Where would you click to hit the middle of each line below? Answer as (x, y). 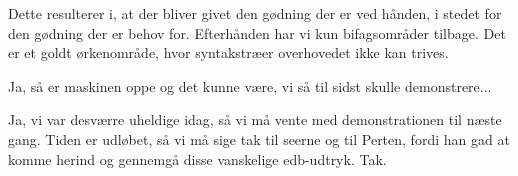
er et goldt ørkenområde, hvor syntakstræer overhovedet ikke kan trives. (228, 52)
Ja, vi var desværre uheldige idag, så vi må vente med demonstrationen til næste (255, 119)
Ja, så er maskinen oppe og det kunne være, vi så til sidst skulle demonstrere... (250, 85)
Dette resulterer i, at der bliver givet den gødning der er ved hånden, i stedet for (255, 13)
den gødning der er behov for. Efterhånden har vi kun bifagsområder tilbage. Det (257, 32)
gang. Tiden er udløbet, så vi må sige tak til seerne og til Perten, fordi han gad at (259, 138)
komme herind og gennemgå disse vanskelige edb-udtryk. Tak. (197, 158)
